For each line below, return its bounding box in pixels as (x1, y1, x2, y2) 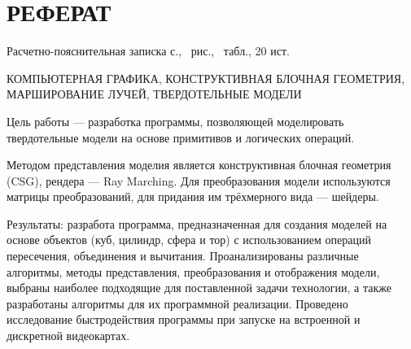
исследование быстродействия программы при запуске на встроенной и (7, 311, 361, 328)
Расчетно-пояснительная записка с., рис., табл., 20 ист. (7, 42, 290, 59)
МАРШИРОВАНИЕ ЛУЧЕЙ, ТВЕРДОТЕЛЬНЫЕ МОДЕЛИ (7, 85, 302, 103)
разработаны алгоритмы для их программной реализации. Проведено (7, 294, 348, 312)
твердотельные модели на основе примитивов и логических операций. (7, 129, 355, 146)
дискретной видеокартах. (7, 327, 130, 344)
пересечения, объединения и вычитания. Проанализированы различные (7, 247, 359, 264)
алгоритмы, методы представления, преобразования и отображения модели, (7, 263, 380, 280)
